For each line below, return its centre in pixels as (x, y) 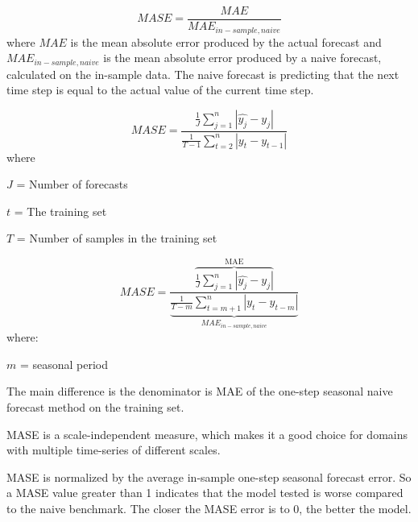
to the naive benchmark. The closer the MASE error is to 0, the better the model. (209, 508)
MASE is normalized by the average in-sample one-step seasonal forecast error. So (209, 476)
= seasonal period (64, 364)
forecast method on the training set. (95, 406)
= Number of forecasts (72, 184)
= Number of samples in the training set (117, 238)
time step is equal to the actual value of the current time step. (160, 90)
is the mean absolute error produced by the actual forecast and (226, 41)
